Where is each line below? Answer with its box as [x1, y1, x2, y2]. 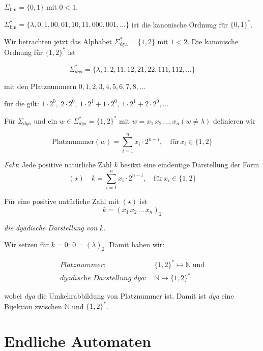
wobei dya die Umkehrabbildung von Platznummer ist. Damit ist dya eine [4, 290, 234, 301]
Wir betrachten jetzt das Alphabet [4, 36, 112, 46]
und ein [34, 115, 57, 126]
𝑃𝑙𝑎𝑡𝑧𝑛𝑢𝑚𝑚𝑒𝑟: [60, 261, 106, 269]
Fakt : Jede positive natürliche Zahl [4, 159, 112, 170]
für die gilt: [4, 98, 39, 108]
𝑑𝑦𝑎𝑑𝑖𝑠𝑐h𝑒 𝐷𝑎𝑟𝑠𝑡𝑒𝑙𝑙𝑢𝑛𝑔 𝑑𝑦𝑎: [60, 275, 147, 282]
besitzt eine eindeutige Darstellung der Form [120, 159, 259, 170]
